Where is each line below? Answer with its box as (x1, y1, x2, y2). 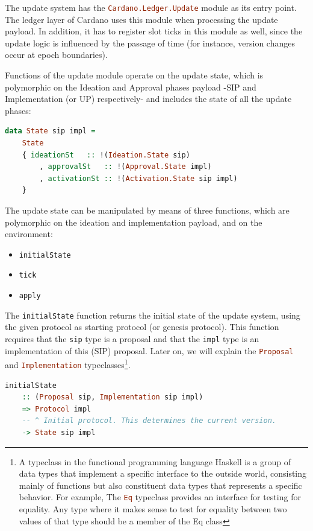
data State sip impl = (5, 127, 96, 136)
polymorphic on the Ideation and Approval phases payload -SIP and (5, 80, 256, 93)
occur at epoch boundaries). (5, 48, 108, 61)
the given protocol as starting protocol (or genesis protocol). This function (5, 320, 279, 333)
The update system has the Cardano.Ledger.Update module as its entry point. (5, 1, 297, 13)
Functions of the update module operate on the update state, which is (5, 69, 264, 81)
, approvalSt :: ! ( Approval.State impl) (39, 162, 212, 171)
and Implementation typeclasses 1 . (5, 357, 131, 370)
